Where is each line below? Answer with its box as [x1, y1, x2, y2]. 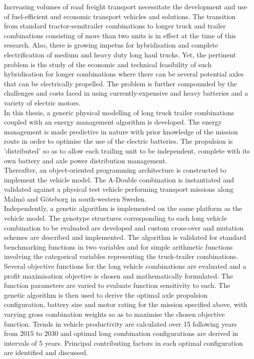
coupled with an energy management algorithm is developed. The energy [4, 117, 222, 127]
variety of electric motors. [4, 97, 81, 107]
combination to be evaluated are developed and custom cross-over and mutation [4, 222, 244, 232]
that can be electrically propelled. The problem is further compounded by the [4, 78, 237, 88]
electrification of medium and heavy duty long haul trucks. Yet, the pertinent [4, 49, 236, 59]
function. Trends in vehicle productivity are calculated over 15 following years [4, 318, 237, 329]
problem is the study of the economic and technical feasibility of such [4, 59, 212, 69]
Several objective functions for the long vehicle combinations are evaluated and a [4, 261, 246, 271]
